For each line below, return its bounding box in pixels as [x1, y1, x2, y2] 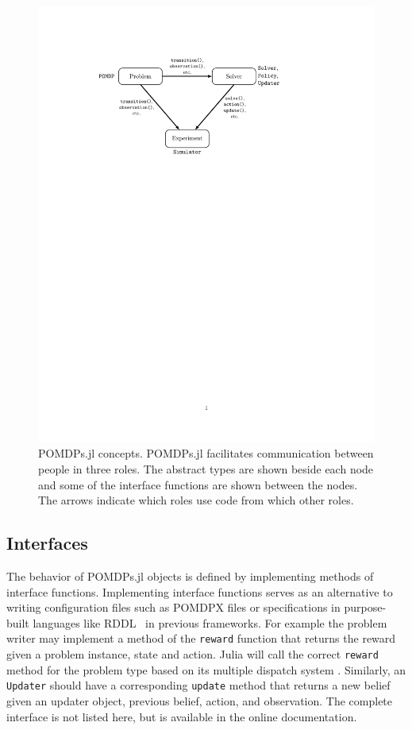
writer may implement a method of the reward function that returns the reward [6, 630, 396, 647]
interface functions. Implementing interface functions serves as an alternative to [6, 583, 393, 600]
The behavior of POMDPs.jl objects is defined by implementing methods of [6, 568, 374, 585]
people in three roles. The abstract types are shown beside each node [38, 461, 374, 477]
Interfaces [6, 531, 88, 555]
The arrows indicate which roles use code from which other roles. [38, 492, 354, 508]
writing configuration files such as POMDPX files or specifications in [6, 599, 341, 616]
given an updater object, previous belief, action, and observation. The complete [6, 693, 393, 709]
